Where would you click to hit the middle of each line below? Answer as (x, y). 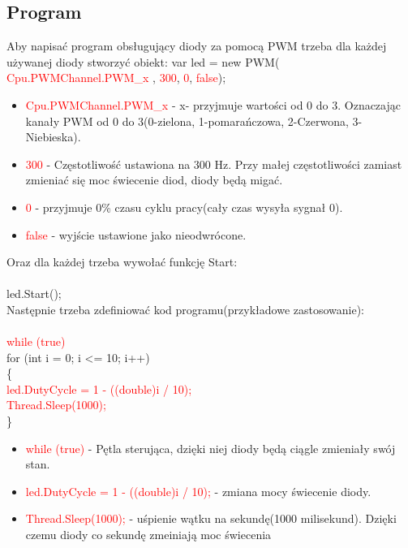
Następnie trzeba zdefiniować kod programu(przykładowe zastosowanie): (186, 309)
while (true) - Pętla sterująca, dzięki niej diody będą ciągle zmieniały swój (210, 448)
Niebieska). (53, 137)
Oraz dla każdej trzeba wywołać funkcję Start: (122, 262)
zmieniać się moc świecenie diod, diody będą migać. (154, 180)
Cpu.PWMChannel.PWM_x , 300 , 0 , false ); (116, 78)
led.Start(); (34, 293)
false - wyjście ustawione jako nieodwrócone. (136, 234)
